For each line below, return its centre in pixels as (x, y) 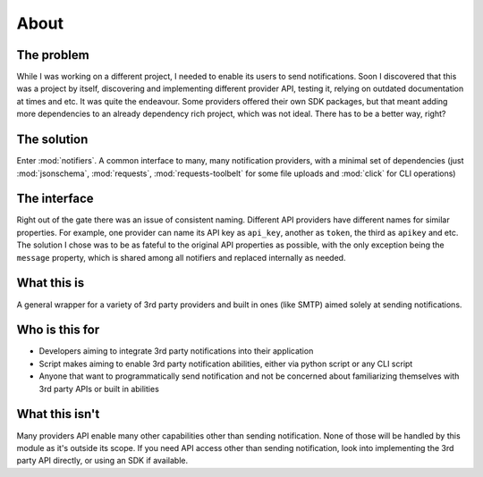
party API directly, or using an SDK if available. (102, 461)
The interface (55, 199)
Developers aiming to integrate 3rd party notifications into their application (176, 351)
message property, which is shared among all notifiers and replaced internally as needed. (181, 257)
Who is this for (58, 330)
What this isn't (58, 414)
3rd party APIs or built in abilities (99, 389)
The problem (53, 55)
